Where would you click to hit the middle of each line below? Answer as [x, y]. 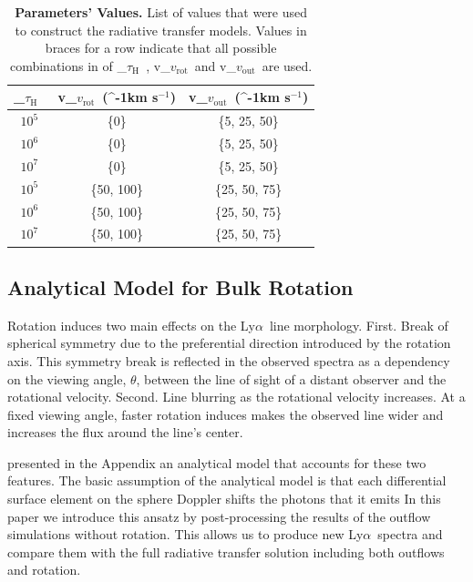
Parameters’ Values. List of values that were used [161, 12]
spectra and [410, 534]
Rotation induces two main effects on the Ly [131, 325]
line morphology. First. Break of [359, 325]
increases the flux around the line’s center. [125, 432]
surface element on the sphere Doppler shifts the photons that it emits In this [224, 499]
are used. [287, 65]
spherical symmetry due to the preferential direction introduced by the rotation [229, 343]
